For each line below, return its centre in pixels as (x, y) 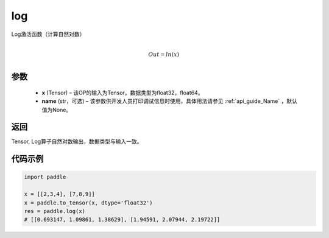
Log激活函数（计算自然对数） (48, 34)
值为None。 (57, 110)
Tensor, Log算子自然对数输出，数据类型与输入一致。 (77, 142)
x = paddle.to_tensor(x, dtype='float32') (88, 203)
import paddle (45, 177)
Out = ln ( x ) (164, 54)
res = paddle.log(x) (55, 211)
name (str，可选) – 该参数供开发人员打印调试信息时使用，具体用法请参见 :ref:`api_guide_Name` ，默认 (170, 101)
